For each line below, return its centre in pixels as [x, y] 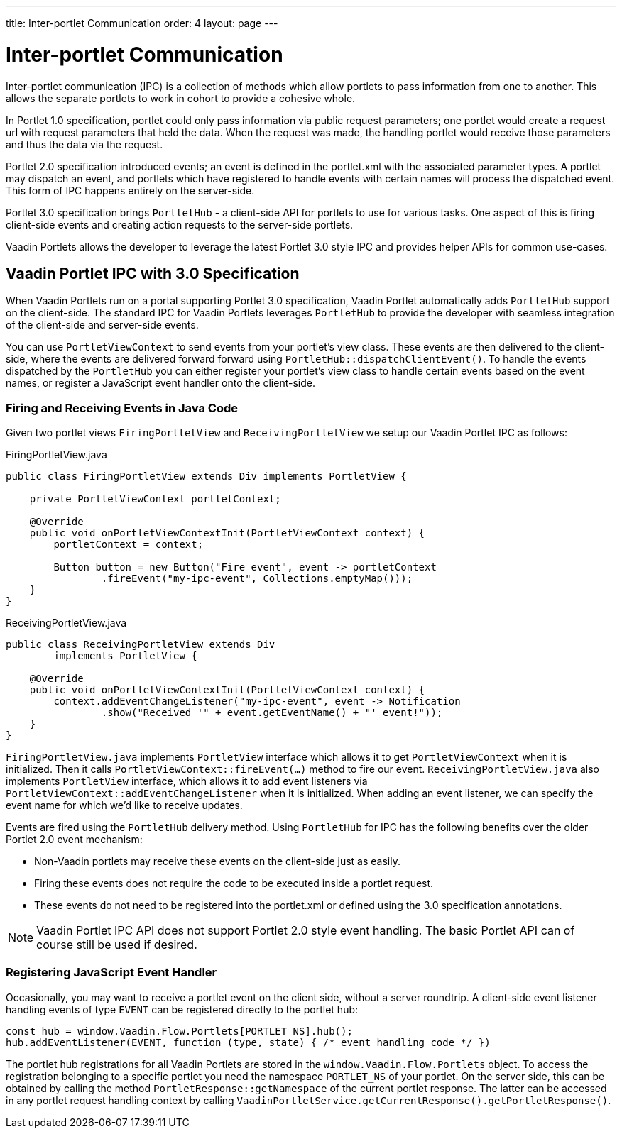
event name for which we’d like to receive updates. [124, 805]
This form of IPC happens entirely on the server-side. [130, 190]
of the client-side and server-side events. [102, 325]
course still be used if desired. [117, 945]
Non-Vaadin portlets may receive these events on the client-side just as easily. [217, 861]
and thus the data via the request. [84, 144]
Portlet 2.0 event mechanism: [74, 840]
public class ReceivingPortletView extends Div [141, 645]
